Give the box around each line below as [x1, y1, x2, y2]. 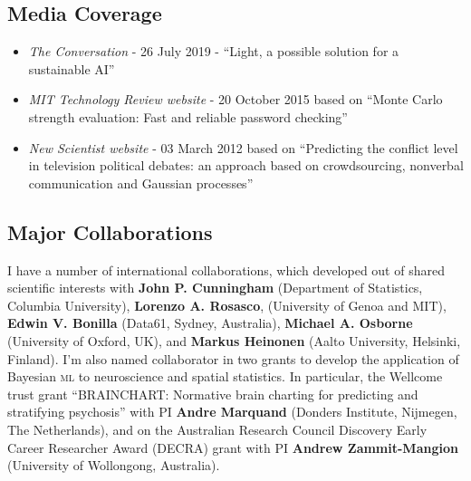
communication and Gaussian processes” [28, 173, 254, 192]
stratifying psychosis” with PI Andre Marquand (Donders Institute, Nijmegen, [7, 402, 457, 421]
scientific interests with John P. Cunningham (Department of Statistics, [7, 278, 423, 297]
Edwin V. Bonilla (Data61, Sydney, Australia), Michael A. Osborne [7, 313, 413, 332]
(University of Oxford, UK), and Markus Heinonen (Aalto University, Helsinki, [7, 331, 461, 350]
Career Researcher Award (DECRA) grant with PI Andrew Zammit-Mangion [7, 438, 458, 457]
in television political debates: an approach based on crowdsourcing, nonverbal [28, 156, 464, 175]
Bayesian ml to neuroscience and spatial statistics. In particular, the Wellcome [7, 367, 443, 386]
